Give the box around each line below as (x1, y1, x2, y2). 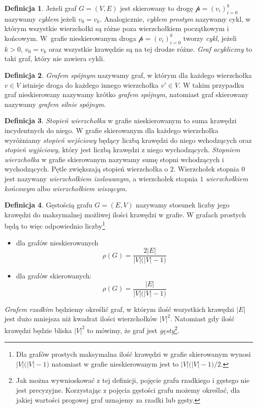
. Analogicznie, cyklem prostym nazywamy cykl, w (100, 13, 251, 24)
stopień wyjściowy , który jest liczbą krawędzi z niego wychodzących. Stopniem (4, 144, 240, 155)
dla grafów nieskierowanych (16, 237, 99, 247)
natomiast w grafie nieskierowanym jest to (51, 358, 179, 369)
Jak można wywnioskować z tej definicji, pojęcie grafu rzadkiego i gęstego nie (16, 375, 250, 385)
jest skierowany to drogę (120, 3, 193, 13)
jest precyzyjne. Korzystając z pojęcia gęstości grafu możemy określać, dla (16, 385, 240, 395)
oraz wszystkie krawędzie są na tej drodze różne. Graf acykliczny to (49, 43, 253, 54)
